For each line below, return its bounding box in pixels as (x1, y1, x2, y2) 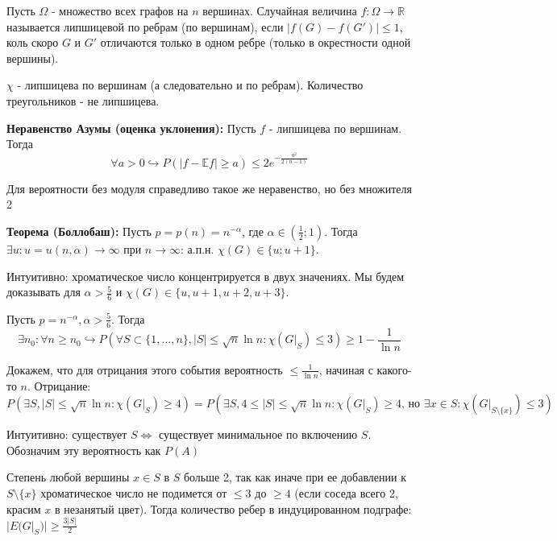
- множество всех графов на (51, 2, 189, 19)
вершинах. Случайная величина (202, 2, 357, 19)
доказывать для (6, 283, 81, 300)
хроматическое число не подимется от (40, 485, 227, 502)
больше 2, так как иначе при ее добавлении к (183, 469, 406, 485)
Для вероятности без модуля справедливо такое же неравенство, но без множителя (6, 180, 412, 196)
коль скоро (6, 34, 59, 51)
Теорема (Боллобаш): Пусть (6, 222, 152, 239)
